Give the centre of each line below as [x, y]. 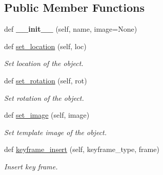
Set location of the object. [44, 63]
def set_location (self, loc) [45, 46]
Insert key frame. [31, 166]
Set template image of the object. [56, 132]
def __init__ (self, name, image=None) [71, 29]
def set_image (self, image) [47, 115]
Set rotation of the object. [44, 97]
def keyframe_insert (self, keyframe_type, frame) [82, 149]
